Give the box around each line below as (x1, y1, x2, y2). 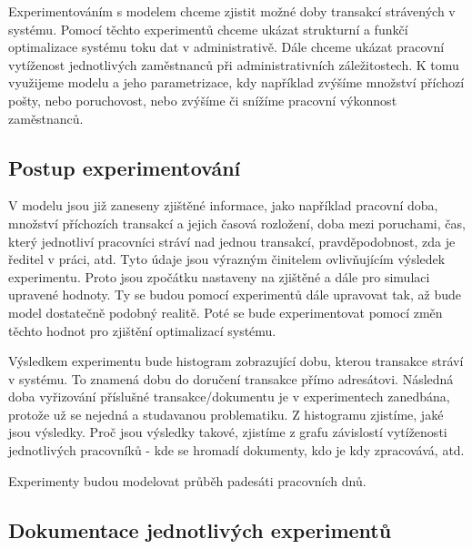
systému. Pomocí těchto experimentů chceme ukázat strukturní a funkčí (8, 19, 408, 38)
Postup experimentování (8, 153, 241, 181)
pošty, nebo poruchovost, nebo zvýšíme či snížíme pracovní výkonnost (8, 90, 397, 109)
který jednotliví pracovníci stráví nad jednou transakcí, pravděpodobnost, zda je (8, 231, 456, 250)
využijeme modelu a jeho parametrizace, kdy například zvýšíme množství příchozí (8, 73, 465, 92)
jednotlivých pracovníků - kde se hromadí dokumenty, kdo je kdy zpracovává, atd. (8, 441, 465, 460)
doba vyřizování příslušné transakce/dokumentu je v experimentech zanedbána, (8, 387, 450, 406)
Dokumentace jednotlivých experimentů (8, 515, 392, 544)
